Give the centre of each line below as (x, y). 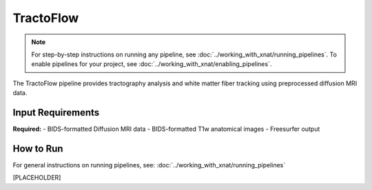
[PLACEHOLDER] (37, 178)
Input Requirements (56, 113)
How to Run (38, 148)
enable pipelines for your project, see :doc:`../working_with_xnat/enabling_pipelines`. (152, 64)
